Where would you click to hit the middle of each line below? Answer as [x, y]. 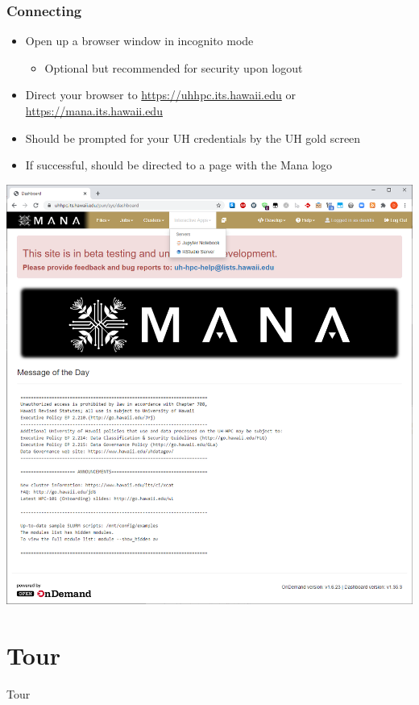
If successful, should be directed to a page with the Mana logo [179, 165]
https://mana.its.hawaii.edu [94, 111]
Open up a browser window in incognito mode [139, 41]
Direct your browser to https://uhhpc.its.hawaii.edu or [160, 95]
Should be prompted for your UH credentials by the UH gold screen [193, 138]
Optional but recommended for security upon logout [174, 67]
